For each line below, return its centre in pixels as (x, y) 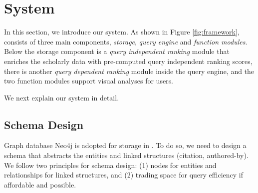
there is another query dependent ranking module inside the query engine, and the (129, 71)
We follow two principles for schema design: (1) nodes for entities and (110, 165)
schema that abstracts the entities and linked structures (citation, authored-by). (126, 155)
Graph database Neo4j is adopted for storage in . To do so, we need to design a (125, 145)
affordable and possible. (40, 184)
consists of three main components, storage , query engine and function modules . (126, 41)
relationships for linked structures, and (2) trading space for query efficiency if (124, 175)
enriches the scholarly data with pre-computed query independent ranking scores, (128, 61)
